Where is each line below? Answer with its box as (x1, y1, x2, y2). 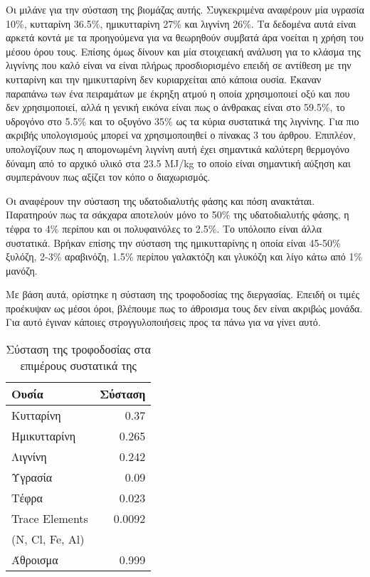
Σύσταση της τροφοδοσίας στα (6, 341, 151, 358)
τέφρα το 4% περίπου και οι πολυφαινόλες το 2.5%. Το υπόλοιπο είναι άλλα (6, 221, 322, 235)
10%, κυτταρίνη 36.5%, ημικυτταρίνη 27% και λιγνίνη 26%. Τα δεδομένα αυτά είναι (6, 16, 356, 31)
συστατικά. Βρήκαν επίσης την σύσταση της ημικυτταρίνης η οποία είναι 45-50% (6, 235, 341, 250)
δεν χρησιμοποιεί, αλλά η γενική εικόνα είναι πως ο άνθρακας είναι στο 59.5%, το (6, 100, 345, 115)
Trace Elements (11, 510, 88, 527)
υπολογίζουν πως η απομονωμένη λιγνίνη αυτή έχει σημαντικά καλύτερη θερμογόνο (6, 141, 349, 156)
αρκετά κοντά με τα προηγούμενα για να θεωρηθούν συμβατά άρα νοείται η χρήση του (6, 30, 364, 45)
